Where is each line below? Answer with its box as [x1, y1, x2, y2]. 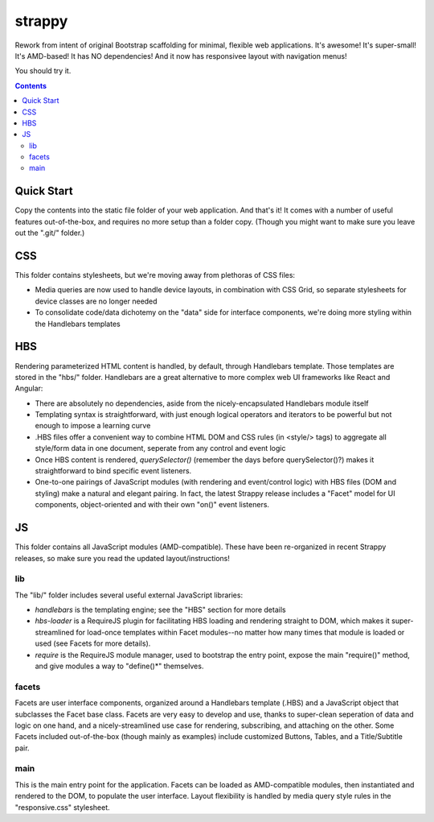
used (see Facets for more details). [35, 638, 151, 648]
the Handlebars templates [35, 319, 121, 328]
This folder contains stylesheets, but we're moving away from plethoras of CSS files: [14, 271, 296, 280]
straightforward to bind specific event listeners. [35, 466, 192, 476]
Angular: [14, 383, 43, 394]
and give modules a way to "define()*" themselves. [35, 661, 204, 671]
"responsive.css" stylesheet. [14, 802, 110, 812]
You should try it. [14, 66, 72, 76]
